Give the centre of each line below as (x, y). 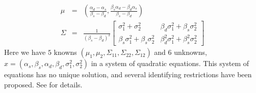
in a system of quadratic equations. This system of (170, 63)
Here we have (25, 52)
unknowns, (190, 52)
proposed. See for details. (43, 84)
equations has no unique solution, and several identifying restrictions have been (128, 74)
